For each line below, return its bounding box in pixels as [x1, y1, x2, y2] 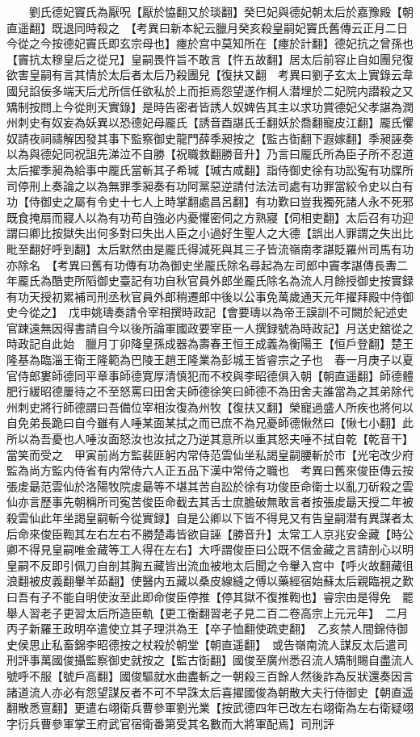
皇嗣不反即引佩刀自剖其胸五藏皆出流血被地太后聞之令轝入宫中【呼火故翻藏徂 [6, 556, 414, 573]
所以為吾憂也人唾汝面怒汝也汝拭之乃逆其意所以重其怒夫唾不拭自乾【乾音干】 [6, 430, 414, 447]
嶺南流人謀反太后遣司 [294, 635, 408, 652]
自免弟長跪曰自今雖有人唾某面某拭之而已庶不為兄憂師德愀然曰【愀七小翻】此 [6, 414, 414, 431]
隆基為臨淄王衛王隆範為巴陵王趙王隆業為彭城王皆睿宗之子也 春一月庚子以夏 [6, 351, 414, 368]
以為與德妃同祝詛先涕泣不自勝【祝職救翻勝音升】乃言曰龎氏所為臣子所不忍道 [6, 145, 414, 162]
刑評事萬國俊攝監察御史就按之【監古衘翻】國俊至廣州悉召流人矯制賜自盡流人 [6, 651, 414, 668]
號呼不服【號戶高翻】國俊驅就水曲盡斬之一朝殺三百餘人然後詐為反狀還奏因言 [6, 667, 414, 684]
